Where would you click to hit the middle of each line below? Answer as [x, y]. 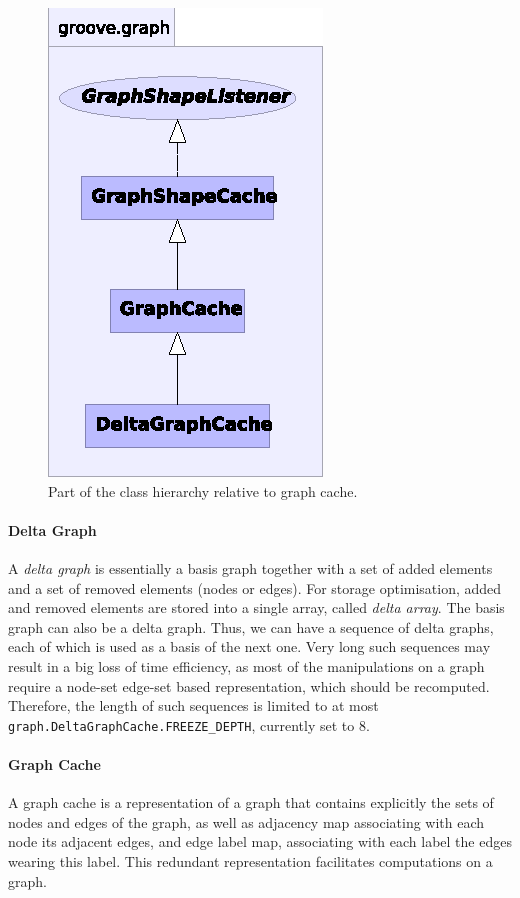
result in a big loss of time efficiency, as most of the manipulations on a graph [246, 665]
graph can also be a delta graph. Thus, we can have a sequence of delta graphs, [251, 626]
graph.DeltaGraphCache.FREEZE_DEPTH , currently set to [181, 724]
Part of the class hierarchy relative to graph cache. [203, 490]
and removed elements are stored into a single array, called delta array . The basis [256, 607]
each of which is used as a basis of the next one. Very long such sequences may [249, 646]
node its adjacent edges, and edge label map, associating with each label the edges [260, 841]
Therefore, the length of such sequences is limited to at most [193, 705]
